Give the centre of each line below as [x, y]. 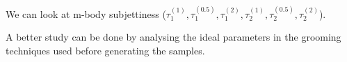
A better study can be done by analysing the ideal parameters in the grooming [173, 37]
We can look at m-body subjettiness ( [86, 13]
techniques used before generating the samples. [105, 50]
